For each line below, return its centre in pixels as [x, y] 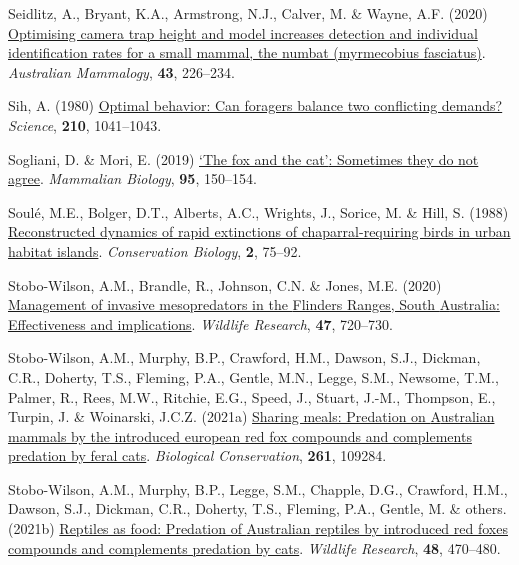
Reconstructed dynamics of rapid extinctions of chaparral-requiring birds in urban [259, 231]
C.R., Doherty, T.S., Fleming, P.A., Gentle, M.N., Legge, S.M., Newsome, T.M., [253, 376]
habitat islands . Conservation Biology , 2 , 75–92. [155, 250]
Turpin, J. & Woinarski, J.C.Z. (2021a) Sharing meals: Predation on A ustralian [251, 416]
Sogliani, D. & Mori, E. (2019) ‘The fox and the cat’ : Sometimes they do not [243, 158]
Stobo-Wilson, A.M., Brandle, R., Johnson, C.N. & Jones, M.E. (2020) [225, 284]
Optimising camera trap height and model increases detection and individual [243, 32]
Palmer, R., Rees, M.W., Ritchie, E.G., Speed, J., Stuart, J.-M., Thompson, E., [252, 396]
